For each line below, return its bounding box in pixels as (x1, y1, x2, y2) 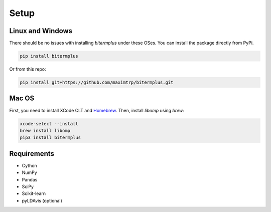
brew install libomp (20, 128, 70, 133)
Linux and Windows (9, 27, 73, 35)
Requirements (9, 149, 55, 158)
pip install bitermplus (20, 53, 79, 59)
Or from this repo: (9, 66, 46, 72)
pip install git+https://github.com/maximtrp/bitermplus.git (20, 80, 174, 85)
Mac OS (9, 94, 35, 103)
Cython (22, 162, 37, 168)
